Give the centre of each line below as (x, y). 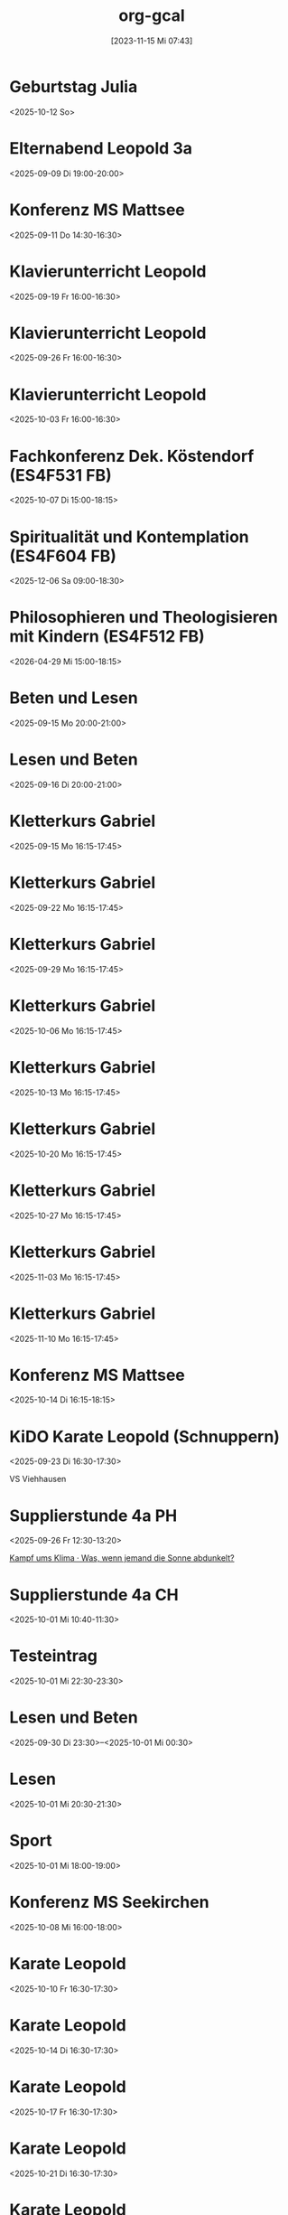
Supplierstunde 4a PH (93, 1516)
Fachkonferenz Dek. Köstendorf (132, 456)
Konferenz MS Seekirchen (109, 1902)
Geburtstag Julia (74, 86)
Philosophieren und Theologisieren (144, 618)
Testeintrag (53, 1656)
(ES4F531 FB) (60, 475)
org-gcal (152, 16)
